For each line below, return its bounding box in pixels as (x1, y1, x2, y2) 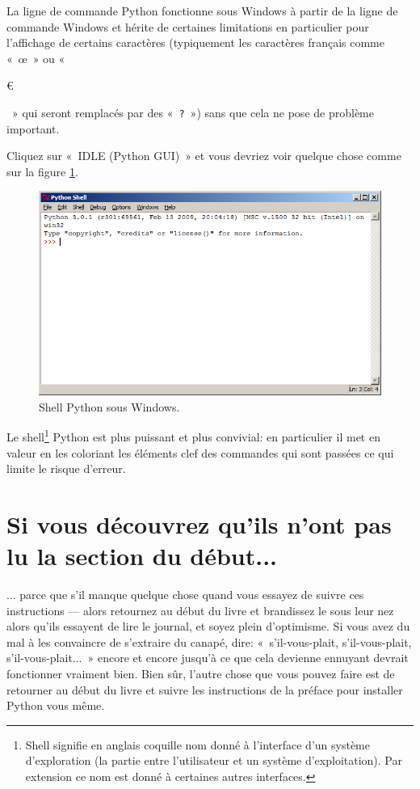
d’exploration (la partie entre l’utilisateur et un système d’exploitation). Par (25, 752, 402, 769)
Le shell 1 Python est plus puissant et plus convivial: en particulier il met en (6, 426, 380, 445)
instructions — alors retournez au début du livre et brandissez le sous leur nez (6, 601, 394, 618)
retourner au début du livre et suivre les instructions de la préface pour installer (6, 681, 403, 698)
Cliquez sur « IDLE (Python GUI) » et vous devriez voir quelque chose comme (6, 147, 401, 164)
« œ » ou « (6, 49, 65, 66)
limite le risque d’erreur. (6, 460, 126, 477)
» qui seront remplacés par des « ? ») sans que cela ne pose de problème (11, 103, 374, 120)
